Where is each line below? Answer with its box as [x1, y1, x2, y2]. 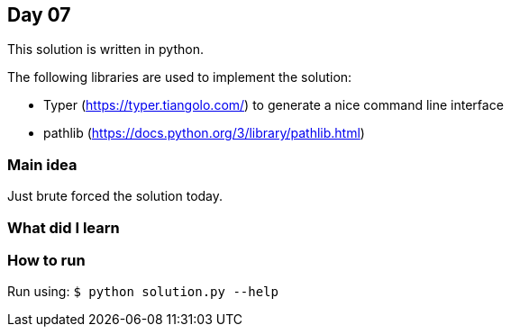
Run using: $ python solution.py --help [7, 284, 278, 300]
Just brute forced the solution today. [7, 188, 224, 204]
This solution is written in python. [7, 41, 204, 58]
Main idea [7, 155, 78, 174]
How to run [7, 250, 86, 269]
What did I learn [7, 218, 120, 237]
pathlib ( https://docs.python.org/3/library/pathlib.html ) [43, 125, 365, 141]
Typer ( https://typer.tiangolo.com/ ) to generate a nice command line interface [43, 97, 504, 113]
